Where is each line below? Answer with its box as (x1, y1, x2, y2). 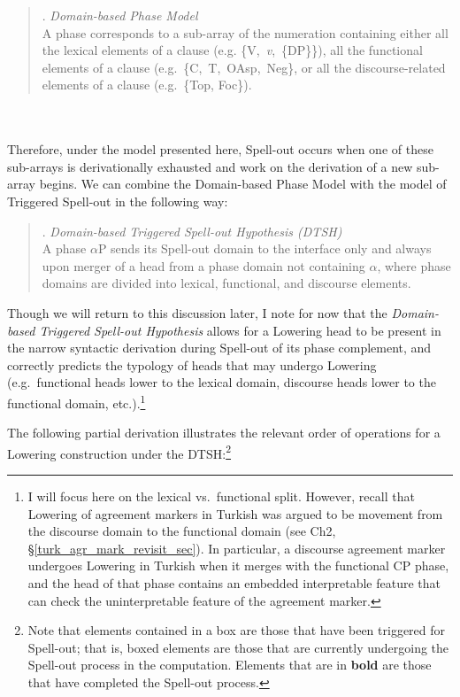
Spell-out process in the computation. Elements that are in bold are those (27, 655, 432, 674)
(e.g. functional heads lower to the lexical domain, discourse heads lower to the (7, 373, 436, 391)
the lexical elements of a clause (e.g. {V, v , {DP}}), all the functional (42, 41, 423, 59)
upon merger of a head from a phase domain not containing (42, 256, 365, 275)
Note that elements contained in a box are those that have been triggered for (27, 621, 446, 639)
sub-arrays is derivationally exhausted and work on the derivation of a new (7, 157, 413, 175)
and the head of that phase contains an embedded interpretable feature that (27, 573, 441, 592)
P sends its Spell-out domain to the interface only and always (97, 239, 432, 258)
